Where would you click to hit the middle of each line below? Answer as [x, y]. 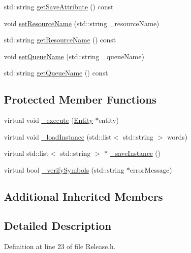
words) [177, 136]
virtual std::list [26, 153]
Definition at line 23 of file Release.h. [60, 246]
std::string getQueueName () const [56, 73]
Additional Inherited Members [83, 196]
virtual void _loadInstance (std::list [58, 136]
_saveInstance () [135, 153]
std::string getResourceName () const [60, 40]
